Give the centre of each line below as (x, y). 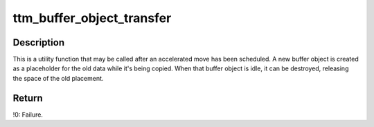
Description (39, 42)
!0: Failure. (28, 115)
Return (28, 98)
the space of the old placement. (58, 78)
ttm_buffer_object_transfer (92, 18)
